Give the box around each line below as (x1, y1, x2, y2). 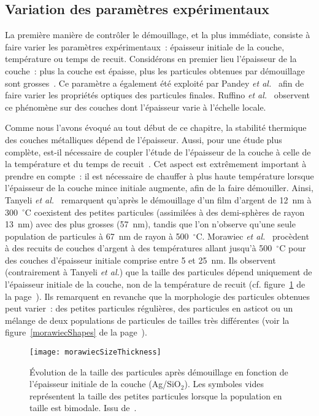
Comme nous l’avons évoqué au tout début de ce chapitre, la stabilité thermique (5, 121, 307, 134)
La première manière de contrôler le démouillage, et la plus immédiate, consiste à (5, 28, 310, 41)
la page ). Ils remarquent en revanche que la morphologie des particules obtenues (5, 289, 310, 302)
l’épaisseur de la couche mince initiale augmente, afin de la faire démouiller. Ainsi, (5, 181, 313, 194)
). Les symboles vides (184, 377, 264, 390)
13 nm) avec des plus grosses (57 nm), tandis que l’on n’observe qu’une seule (5, 218, 296, 230)
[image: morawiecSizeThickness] (29, 348, 161, 357)
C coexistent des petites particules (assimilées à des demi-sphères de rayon (25, 205, 305, 218)
